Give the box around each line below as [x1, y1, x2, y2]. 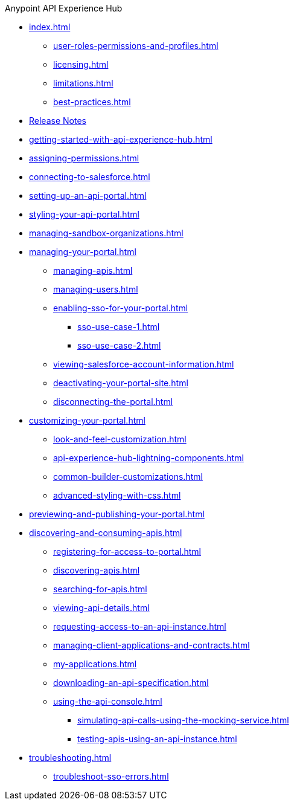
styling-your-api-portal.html [29, 209, 139, 219]
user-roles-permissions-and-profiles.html [53, 40, 219, 51]
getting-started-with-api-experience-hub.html [29, 134, 213, 144]
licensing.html [53, 59, 109, 70]
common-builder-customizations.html [53, 471, 203, 482]
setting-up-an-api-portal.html [29, 190, 147, 201]
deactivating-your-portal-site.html [53, 378, 188, 388]
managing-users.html [53, 284, 138, 294]
